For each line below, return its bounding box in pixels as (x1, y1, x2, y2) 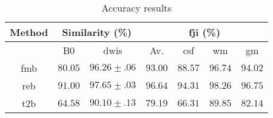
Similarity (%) (62, 25, 132, 39)
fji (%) (188, 25, 221, 39)
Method (10, 25, 49, 39)
